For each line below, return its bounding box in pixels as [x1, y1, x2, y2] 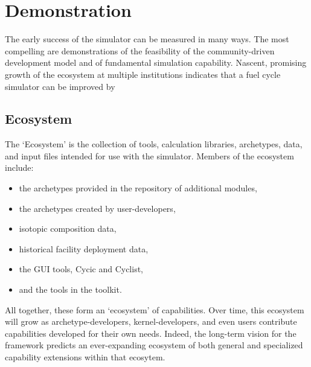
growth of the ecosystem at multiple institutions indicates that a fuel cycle [5, 68, 281, 80]
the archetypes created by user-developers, [19, 202, 176, 214]
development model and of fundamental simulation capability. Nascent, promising [5, 56, 307, 69]
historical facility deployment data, [19, 242, 149, 255]
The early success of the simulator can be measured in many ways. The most [5, 33, 289, 45]
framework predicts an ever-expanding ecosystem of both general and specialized [5, 339, 303, 351]
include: [5, 161, 34, 174]
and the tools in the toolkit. [19, 283, 122, 296]
